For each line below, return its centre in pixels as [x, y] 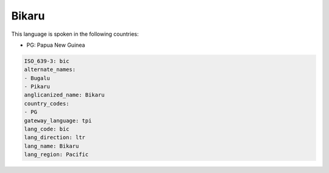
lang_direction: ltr [55, 137]
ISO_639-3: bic [47, 61]
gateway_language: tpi [58, 120]
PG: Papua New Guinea [56, 45]
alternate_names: [50, 70]
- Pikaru [37, 87]
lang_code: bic [47, 129]
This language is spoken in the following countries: [75, 34]
